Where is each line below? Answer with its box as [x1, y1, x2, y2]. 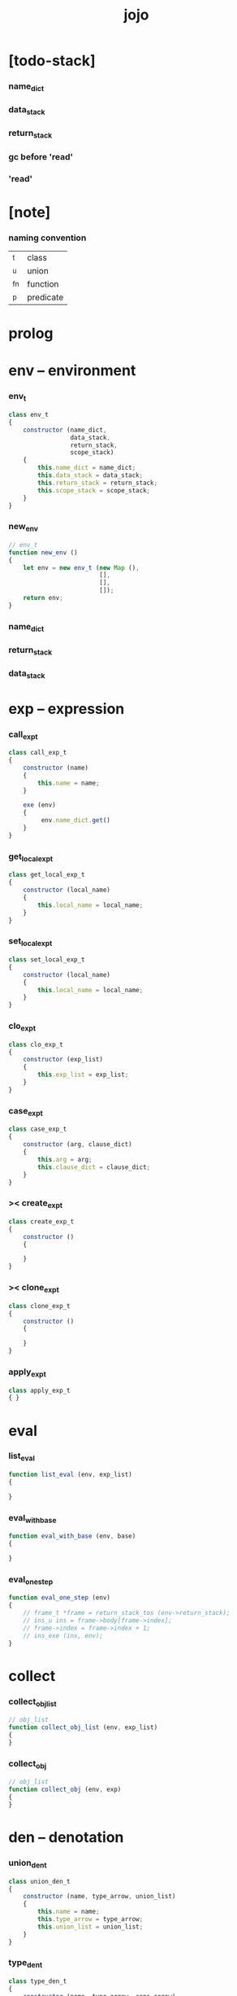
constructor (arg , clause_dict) [23, 1140, 132, 1149]
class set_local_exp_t [8, 956, 85, 964]
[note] [8, 203, 51, 221]
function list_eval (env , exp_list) [8, 1471, 132, 1479]
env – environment [8, 361, 136, 380]
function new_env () [8, 548, 79, 557]
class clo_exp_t [8, 1040, 63, 1048]
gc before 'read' [8, 151, 74, 162]
